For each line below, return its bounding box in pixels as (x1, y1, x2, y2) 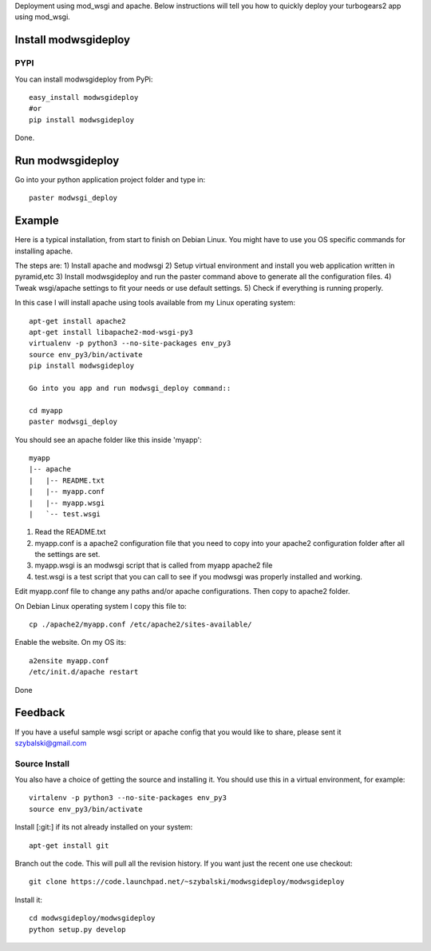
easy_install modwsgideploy (29, 93, 139, 101)
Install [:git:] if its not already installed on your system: (14, 822, 193, 832)
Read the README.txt (34, 527, 106, 537)
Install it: (14, 895, 43, 905)
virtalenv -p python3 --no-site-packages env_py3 (29, 794, 227, 802)
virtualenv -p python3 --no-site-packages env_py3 (29, 339, 231, 348)
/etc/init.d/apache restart (29, 667, 139, 677)
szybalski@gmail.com (14, 738, 87, 747)
